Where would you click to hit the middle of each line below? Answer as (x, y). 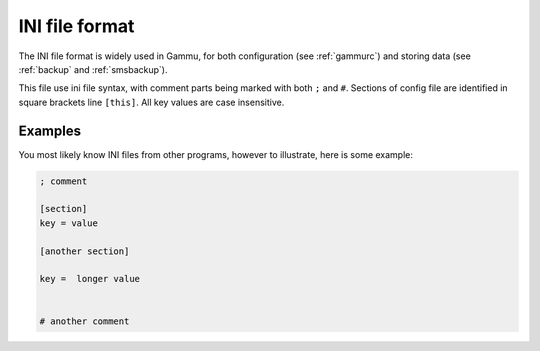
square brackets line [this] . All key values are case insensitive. (151, 102)
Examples (50, 130)
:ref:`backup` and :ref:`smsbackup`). (93, 69)
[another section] (84, 251)
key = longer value (89, 279)
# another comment (84, 321)
